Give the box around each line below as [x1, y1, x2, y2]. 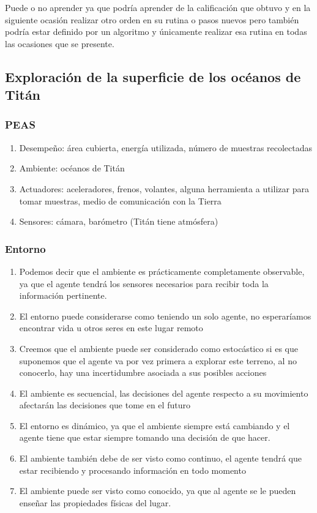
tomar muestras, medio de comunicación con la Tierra [19, 194, 222, 207]
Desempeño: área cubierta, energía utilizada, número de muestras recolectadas [19, 141, 313, 154]
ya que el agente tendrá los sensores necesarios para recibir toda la [19, 277, 269, 290]
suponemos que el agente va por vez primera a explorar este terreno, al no [19, 354, 297, 367]
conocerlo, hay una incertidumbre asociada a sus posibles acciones [19, 366, 267, 379]
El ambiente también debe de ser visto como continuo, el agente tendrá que [19, 452, 302, 465]
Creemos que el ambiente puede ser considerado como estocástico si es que [19, 342, 298, 354]
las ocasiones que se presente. [5, 37, 114, 50]
